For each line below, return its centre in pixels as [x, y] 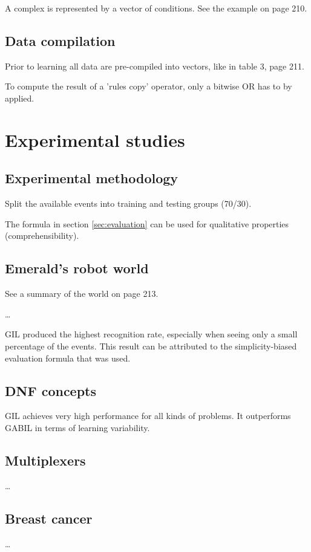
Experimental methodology [92, 178]
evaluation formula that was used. [68, 358]
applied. [20, 98]
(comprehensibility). [42, 235]
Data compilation [60, 40]
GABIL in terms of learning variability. [77, 427]
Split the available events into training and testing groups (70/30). [128, 203]
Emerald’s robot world [77, 268]
